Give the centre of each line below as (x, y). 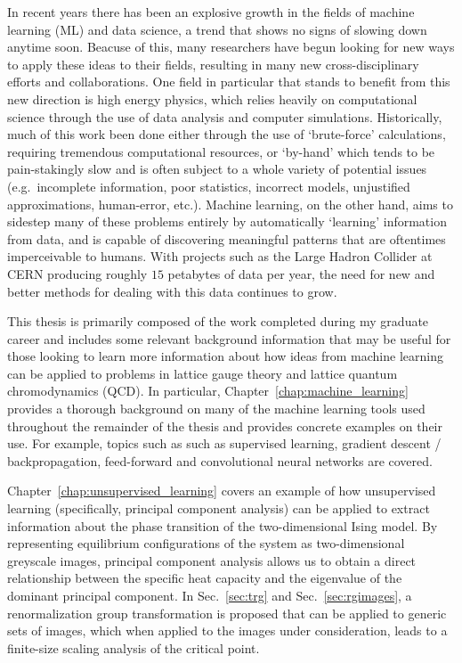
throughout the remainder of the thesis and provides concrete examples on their (225, 426)
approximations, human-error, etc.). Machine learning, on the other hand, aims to (230, 204)
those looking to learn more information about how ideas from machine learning (225, 356)
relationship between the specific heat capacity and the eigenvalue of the (205, 578)
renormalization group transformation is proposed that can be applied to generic (227, 613)
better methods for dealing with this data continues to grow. (172, 291)
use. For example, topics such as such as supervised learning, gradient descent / (224, 443)
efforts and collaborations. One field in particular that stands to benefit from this (229, 82)
